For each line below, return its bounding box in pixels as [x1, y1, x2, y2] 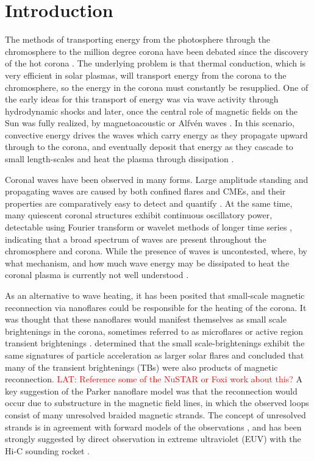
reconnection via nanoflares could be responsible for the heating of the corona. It [5, 301, 307, 313]
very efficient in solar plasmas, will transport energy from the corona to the [5, 68, 287, 81]
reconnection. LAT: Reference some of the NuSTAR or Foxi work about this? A [5, 373, 302, 385]
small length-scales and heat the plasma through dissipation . [5, 152, 234, 165]
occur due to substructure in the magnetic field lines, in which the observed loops [5, 396, 309, 409]
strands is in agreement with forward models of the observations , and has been [5, 420, 302, 433]
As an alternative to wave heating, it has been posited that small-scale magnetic [5, 289, 305, 301]
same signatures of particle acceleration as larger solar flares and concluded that [5, 348, 304, 361]
